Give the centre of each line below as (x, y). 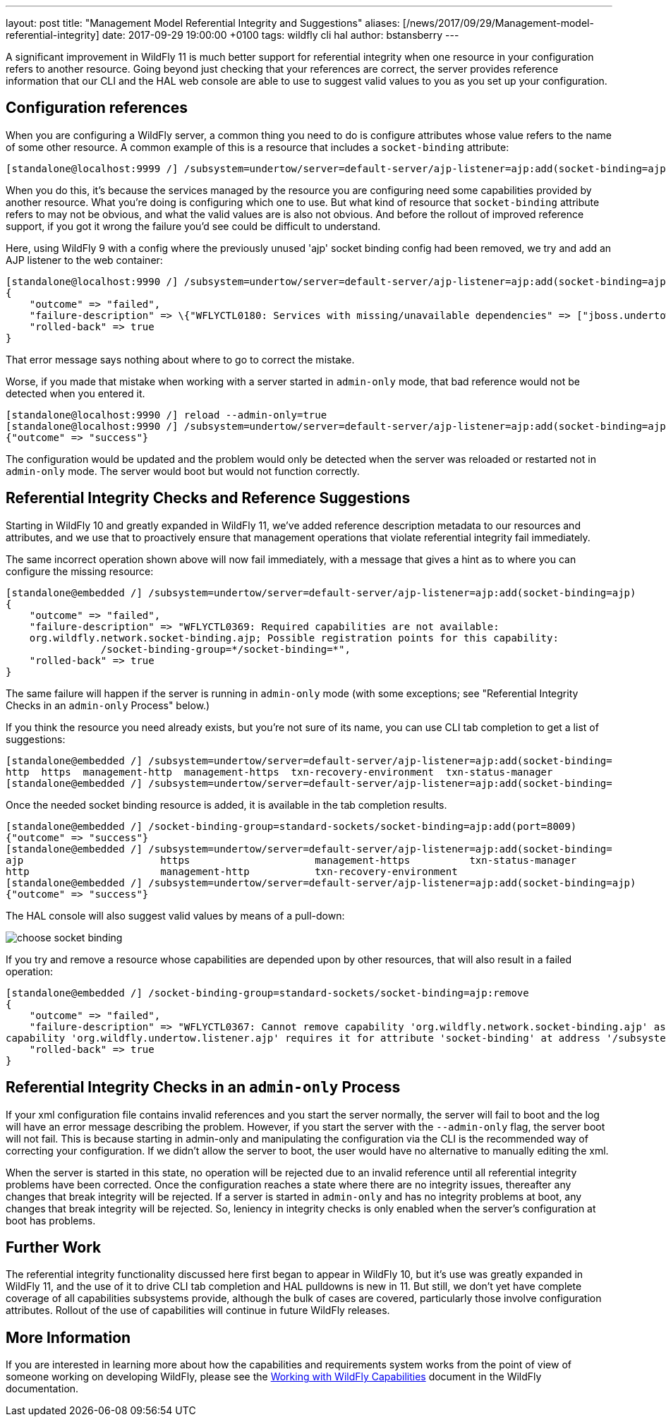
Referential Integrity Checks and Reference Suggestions (208, 498)
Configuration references (97, 108)
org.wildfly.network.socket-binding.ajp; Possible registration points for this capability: (294, 638)
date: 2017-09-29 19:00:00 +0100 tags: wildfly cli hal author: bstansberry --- (280, 35)
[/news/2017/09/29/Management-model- (498, 23)
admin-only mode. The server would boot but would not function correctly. (183, 471)
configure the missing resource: (80, 571)
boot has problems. (51, 1220)
